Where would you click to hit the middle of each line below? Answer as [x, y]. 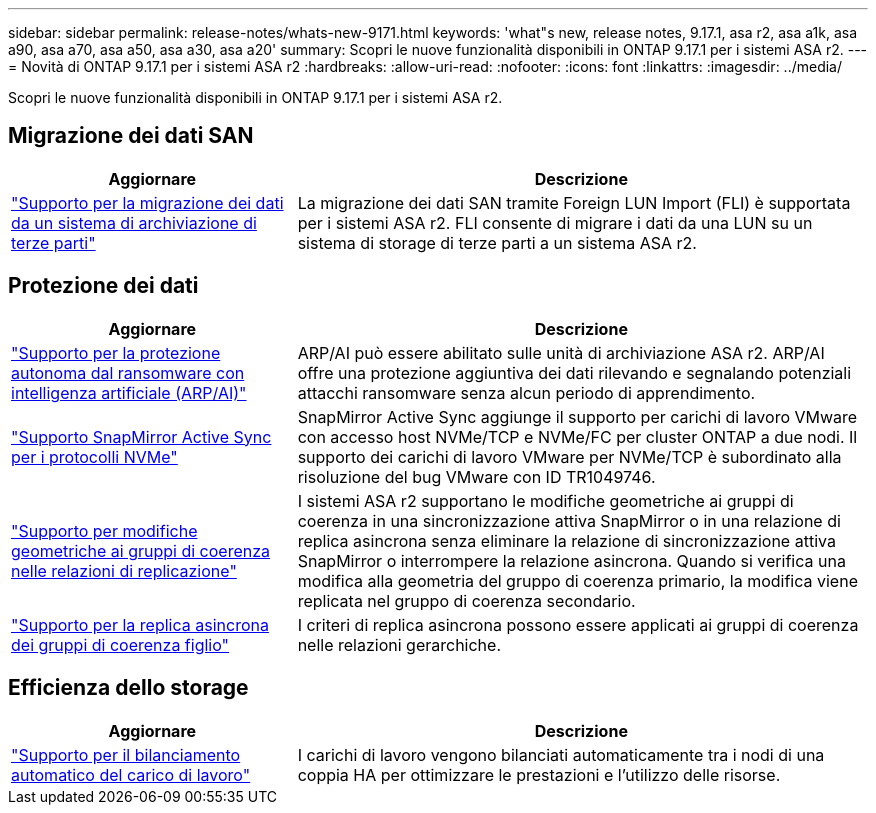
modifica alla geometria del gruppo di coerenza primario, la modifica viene [577, 580]
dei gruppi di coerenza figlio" [120, 644]
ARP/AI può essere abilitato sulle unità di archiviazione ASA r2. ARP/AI [561, 352]
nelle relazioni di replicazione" [124, 570]
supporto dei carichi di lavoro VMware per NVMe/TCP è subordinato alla [569, 456]
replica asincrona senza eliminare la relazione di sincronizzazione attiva [566, 540]
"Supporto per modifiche [104, 530]
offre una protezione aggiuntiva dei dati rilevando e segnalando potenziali [574, 372]
